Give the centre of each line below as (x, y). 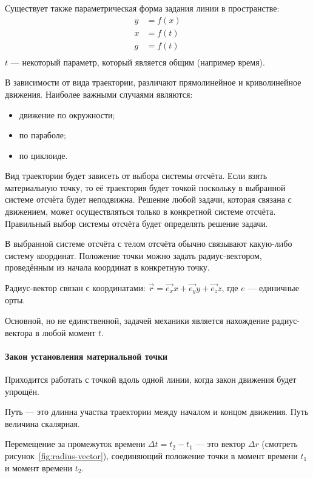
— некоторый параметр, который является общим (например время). (138, 62)
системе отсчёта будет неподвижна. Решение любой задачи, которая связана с (148, 199)
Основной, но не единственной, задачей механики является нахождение (137, 321)
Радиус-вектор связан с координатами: (75, 288)
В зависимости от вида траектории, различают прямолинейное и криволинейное (153, 82)
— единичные (273, 288)
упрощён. (22, 391)
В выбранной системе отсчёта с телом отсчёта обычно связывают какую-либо (149, 244)
